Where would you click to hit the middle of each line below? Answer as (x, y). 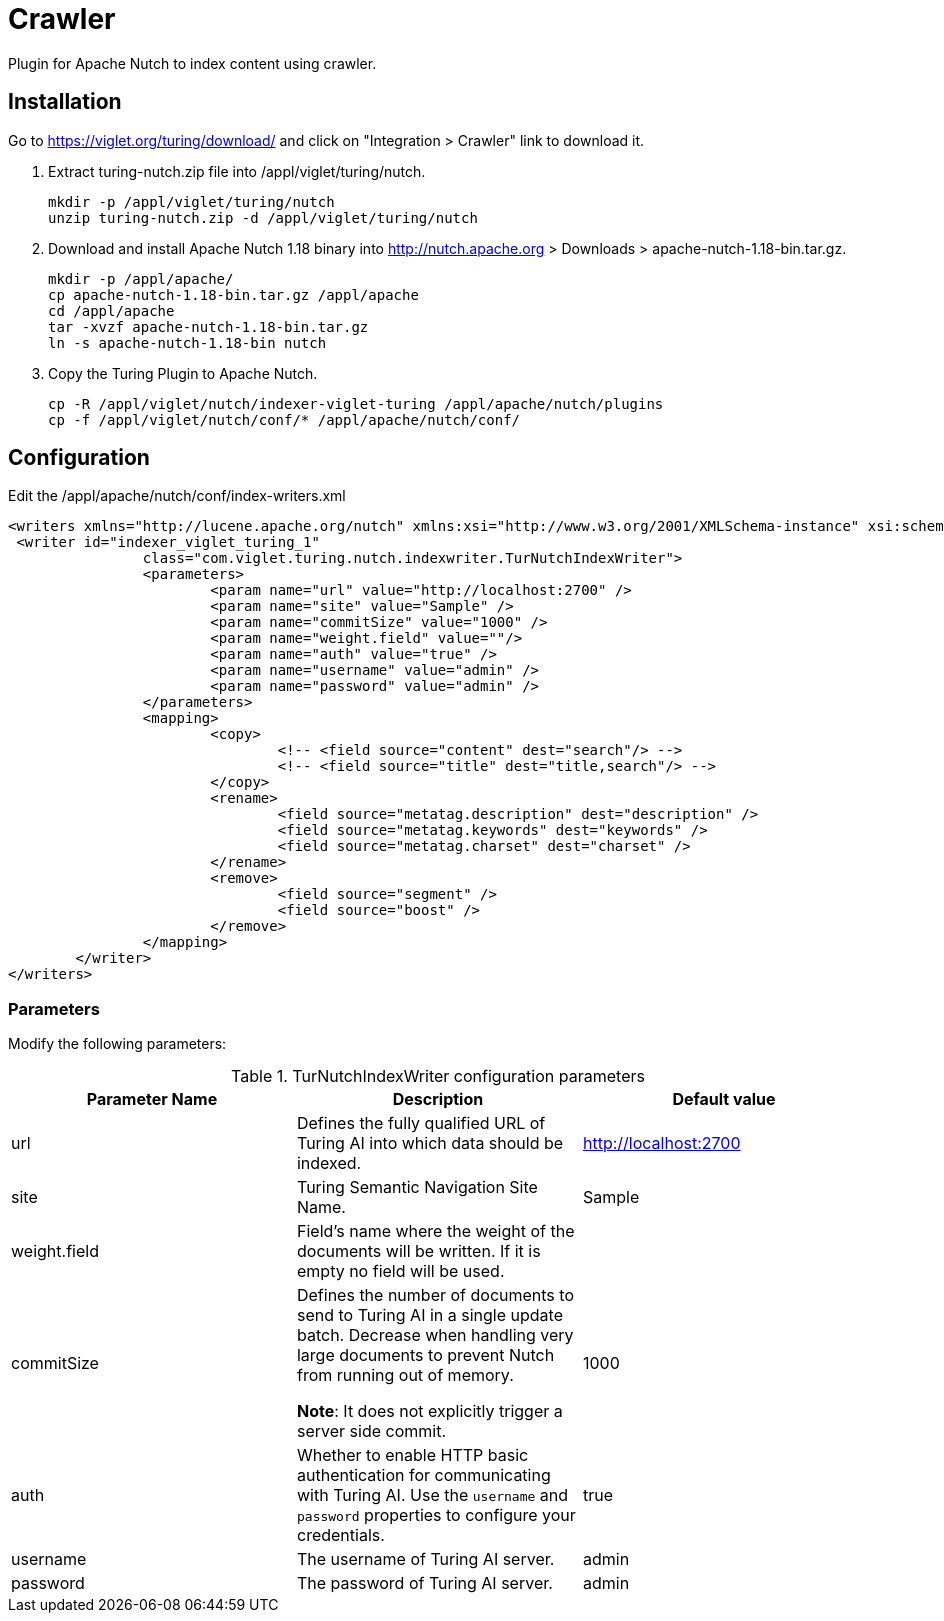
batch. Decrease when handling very (435, 1335)
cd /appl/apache (111, 310)
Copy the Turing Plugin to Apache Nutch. (183, 373)
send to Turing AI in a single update (429, 1315)
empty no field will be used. (400, 1271)
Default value (724, 1099)
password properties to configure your (436, 1515)
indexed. (329, 1163)
